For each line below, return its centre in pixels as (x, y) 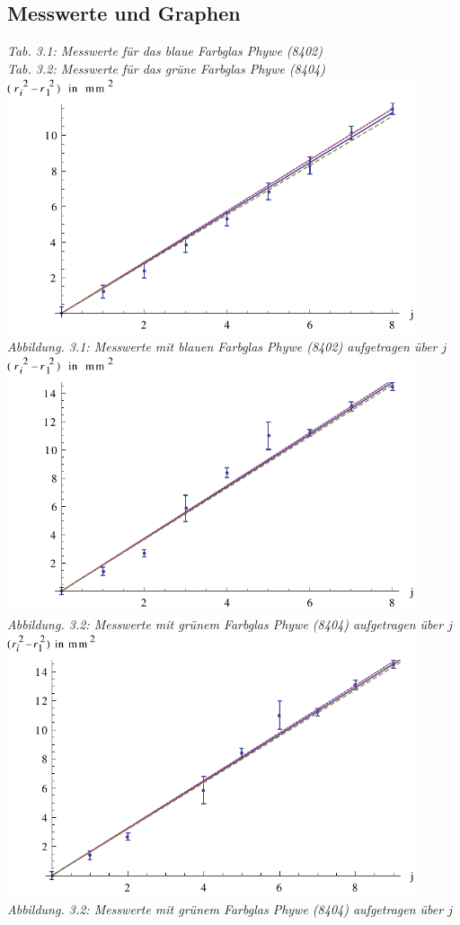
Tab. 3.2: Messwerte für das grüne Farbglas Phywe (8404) (166, 68)
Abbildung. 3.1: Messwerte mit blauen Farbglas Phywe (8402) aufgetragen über (222, 346)
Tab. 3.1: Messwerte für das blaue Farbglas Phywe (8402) (165, 51)
